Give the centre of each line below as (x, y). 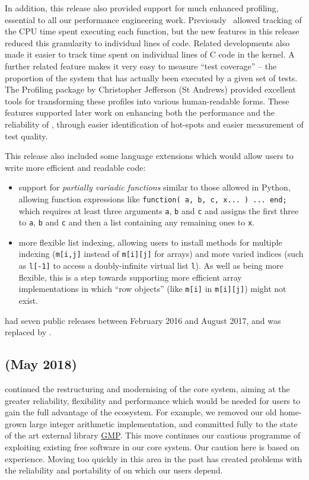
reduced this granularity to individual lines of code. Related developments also (147, 42)
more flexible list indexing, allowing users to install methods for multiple (150, 242)
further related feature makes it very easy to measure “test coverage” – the (141, 66)
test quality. (26, 136)
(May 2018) (41, 364)
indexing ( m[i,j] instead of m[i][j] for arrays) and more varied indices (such (161, 254)
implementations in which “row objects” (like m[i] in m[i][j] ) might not (152, 289)
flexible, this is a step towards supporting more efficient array (130, 277)
